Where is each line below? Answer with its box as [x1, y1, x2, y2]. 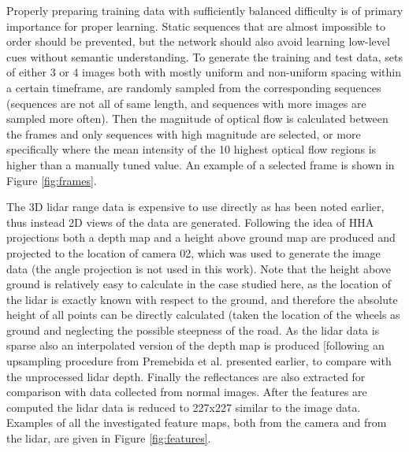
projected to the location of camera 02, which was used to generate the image [6, 244, 381, 261]
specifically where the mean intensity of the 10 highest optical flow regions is [6, 141, 377, 157]
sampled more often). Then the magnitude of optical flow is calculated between [6, 110, 389, 127]
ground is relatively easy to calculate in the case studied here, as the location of [6, 276, 392, 292]
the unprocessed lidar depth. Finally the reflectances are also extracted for [6, 368, 366, 384]
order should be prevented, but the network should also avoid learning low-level [6, 33, 390, 50]
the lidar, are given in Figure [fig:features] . [6, 430, 211, 446]
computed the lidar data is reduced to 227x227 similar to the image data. [6, 398, 361, 415]
